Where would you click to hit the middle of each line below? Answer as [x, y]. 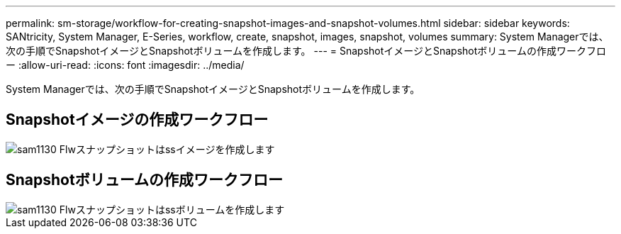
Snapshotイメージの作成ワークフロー [137, 120]
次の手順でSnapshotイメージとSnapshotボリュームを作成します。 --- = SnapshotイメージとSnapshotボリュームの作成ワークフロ [306, 51]
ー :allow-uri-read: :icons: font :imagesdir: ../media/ [125, 65]
